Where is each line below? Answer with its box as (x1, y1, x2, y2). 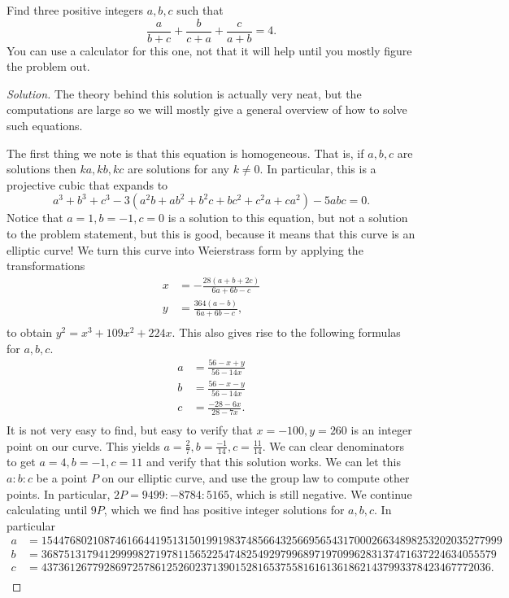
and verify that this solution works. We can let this (146, 453, 401, 470)
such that (176, 2, 224, 18)
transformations (7, 257, 85, 274)
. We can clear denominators (262, 437, 405, 454)
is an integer (350, 421, 412, 439)
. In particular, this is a (259, 160, 376, 177)
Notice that (7, 209, 63, 226)
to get (7, 453, 36, 470)
